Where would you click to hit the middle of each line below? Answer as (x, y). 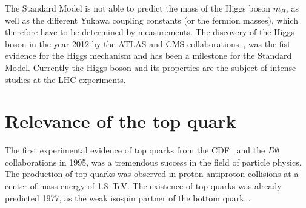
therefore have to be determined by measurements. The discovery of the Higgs (150, 32)
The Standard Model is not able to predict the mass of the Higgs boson (138, 8)
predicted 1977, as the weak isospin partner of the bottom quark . (128, 197)
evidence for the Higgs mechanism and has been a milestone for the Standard (148, 55)
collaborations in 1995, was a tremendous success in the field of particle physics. (153, 162)
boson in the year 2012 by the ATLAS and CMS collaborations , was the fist (148, 43)
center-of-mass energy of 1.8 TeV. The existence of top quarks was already (143, 186)
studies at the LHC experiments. (65, 79)
